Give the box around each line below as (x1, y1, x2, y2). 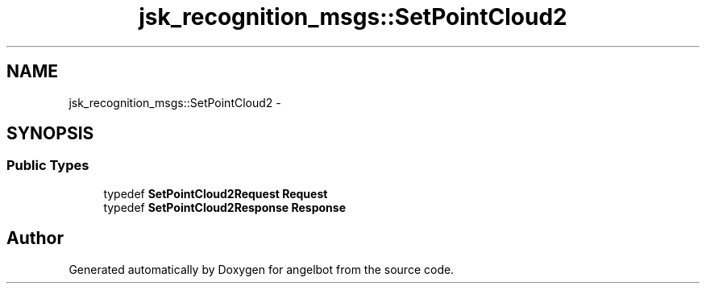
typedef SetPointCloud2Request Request (103, 186, 328, 201)
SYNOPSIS (6, 123, 94, 144)
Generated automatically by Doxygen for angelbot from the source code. (69, 262, 455, 276)
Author (6, 228, 64, 249)
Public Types (6, 157, 89, 174)
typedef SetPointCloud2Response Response (103, 200, 346, 214)
